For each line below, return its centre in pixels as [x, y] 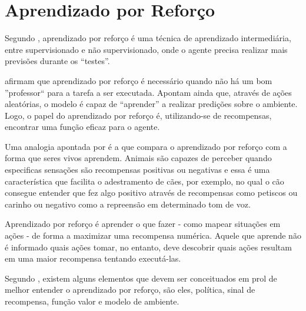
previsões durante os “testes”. [57, 61]
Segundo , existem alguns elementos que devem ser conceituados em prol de [141, 278]
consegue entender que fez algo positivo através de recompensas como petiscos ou [151, 193]
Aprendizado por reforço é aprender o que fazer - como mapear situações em [143, 224]
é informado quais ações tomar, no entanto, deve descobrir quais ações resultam [148, 247]
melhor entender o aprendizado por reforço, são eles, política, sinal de [130, 290]
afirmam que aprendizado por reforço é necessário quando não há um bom [139, 80]
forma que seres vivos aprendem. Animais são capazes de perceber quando [138, 158]
